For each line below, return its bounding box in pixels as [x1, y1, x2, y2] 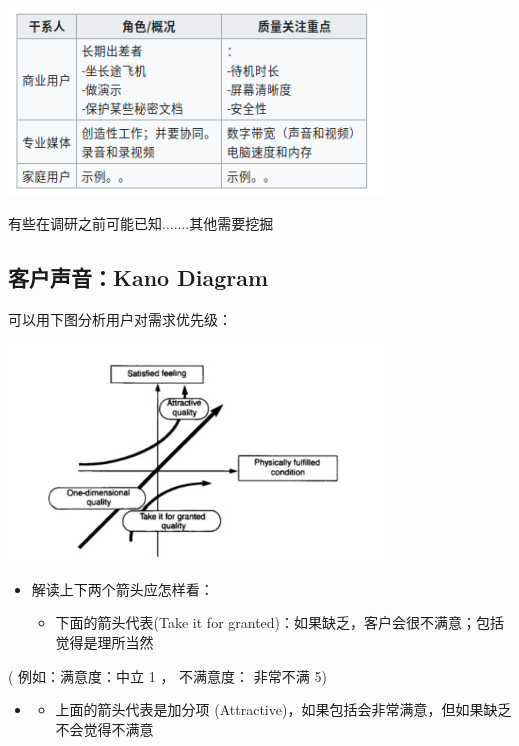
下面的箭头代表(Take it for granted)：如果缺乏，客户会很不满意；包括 [55, 612, 505, 633]
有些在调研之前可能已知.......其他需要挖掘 [8, 213, 274, 234]
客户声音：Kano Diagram [8, 262, 269, 293]
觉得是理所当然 [55, 631, 154, 652]
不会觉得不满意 [55, 718, 154, 739]
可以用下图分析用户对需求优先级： [8, 308, 232, 329]
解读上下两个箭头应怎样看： [31, 578, 214, 599]
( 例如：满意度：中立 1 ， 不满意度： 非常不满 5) [8, 665, 327, 686]
